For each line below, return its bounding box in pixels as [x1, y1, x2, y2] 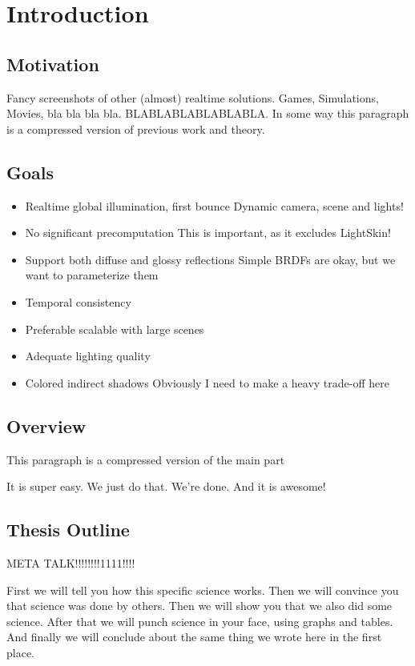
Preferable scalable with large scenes [25, 320, 204, 337]
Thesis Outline [6, 517, 130, 542]
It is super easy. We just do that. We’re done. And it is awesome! [6, 478, 326, 495]
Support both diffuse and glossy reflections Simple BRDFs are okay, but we [25, 251, 396, 267]
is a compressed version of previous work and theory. [6, 120, 265, 137]
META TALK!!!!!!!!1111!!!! [6, 554, 135, 571]
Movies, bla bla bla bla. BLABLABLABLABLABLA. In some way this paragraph [6, 105, 409, 122]
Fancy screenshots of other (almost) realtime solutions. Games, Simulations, [6, 89, 379, 106]
